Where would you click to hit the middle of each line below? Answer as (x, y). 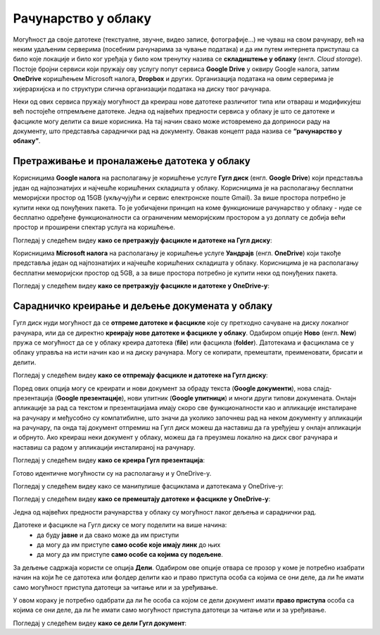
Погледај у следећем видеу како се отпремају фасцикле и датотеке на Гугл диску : (140, 375)
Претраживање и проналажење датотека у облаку (132, 161)
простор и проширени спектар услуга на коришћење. (94, 227)
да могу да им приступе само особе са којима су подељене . (130, 555)
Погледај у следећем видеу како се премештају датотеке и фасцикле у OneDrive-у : (142, 499)
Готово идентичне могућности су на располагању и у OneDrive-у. (112, 473)
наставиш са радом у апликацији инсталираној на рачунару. (104, 447)
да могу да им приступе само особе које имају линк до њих (129, 544)
